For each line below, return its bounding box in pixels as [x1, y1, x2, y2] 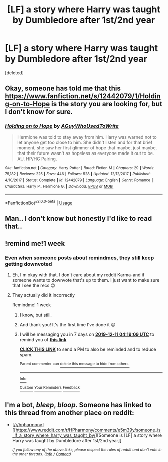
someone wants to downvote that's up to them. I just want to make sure [12, 277, 160, 283]
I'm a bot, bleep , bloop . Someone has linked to [5, 400, 152, 409]
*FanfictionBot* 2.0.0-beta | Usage [5, 199, 73, 206]
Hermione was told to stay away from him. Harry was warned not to [17, 134, 157, 140]
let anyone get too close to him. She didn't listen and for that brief [17, 139, 153, 145]
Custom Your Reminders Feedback [19, 385, 80, 390]
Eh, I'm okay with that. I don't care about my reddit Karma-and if [12, 272, 145, 278]
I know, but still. [19, 312, 52, 318]
